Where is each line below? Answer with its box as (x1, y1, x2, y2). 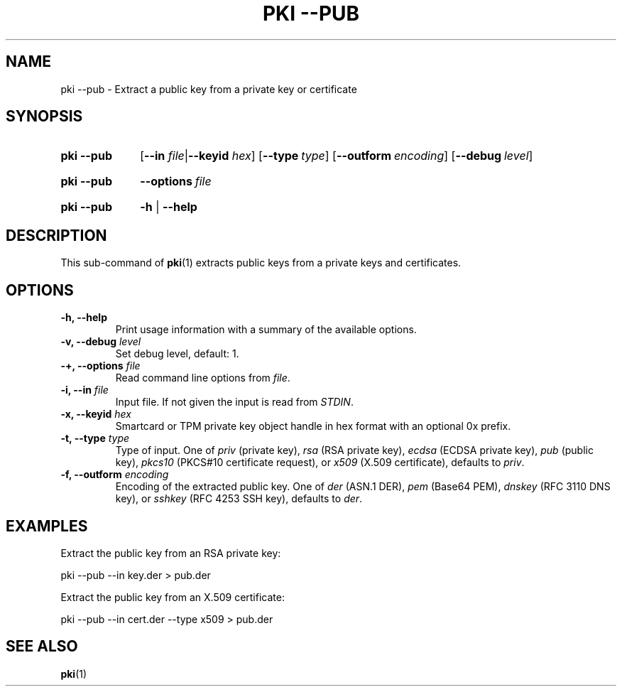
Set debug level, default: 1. (115, 347, 239, 360)
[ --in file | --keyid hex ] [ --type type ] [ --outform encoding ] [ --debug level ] (140, 148, 533, 163)
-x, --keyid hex (60, 408, 131, 421)
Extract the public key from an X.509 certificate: (60, 590, 285, 603)
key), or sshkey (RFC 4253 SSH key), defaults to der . (115, 492, 363, 505)
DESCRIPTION (6, 226, 107, 244)
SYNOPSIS (6, 107, 83, 126)
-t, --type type (60, 432, 130, 445)
